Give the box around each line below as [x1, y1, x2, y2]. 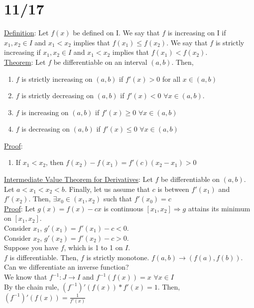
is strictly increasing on [21, 73, 93, 84]
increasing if [4, 47, 41, 57]
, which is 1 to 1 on [64, 242, 123, 253]
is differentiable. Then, [9, 252, 79, 262]
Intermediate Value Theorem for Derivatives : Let [4, 174, 153, 184]
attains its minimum [188, 203, 251, 213]
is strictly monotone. [86, 252, 149, 262]
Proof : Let [4, 203, 35, 213]
